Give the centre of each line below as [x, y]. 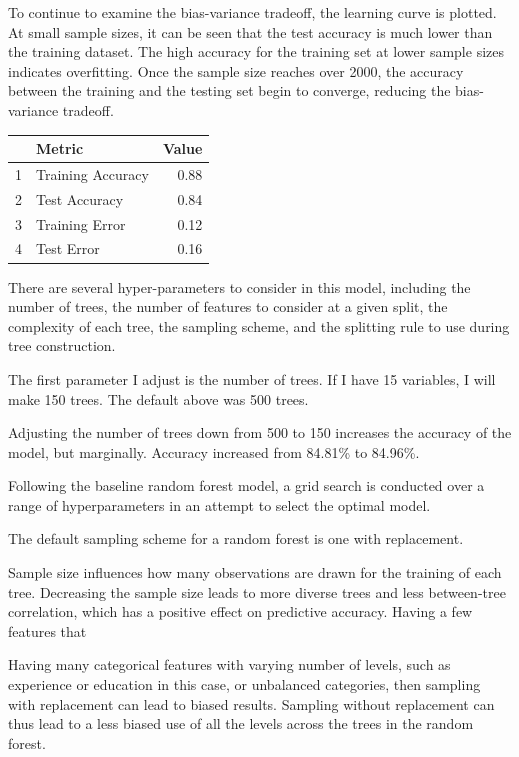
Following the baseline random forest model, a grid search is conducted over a [246, 485]
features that [47, 630]
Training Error [81, 223]
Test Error [68, 248]
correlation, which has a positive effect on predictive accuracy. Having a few [240, 611]
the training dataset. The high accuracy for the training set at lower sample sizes [256, 51]
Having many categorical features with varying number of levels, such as [229, 664]
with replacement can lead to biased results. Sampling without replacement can [251, 703]
